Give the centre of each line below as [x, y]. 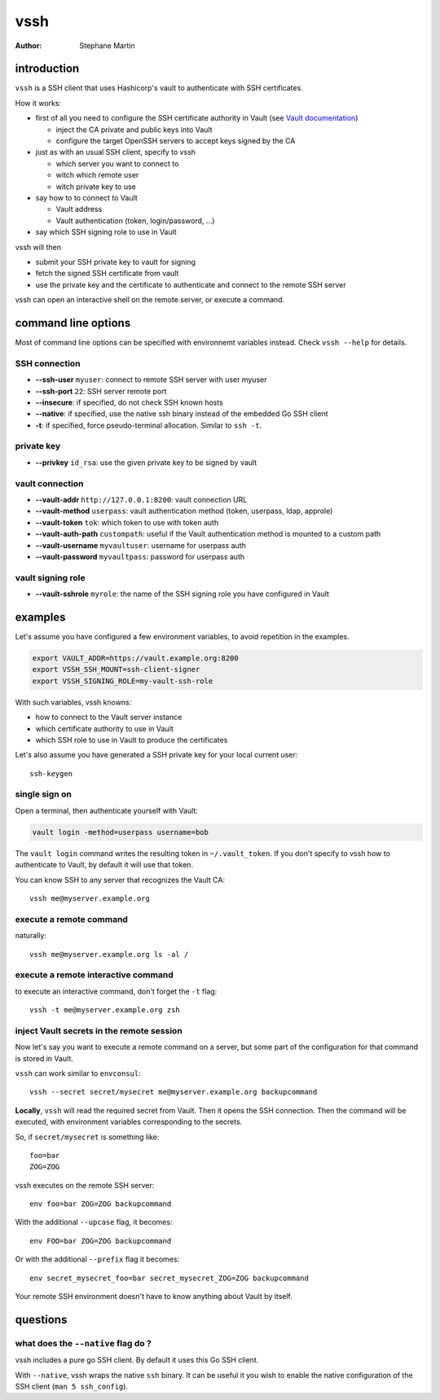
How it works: [38, 103]
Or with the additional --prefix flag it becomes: [97, 1259]
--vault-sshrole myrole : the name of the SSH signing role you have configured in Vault [183, 594]
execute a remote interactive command [95, 975]
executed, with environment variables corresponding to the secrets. [129, 1122]
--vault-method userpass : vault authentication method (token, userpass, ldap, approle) [184, 511]
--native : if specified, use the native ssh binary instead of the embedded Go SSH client [182, 414]
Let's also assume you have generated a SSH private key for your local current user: [156, 755]
